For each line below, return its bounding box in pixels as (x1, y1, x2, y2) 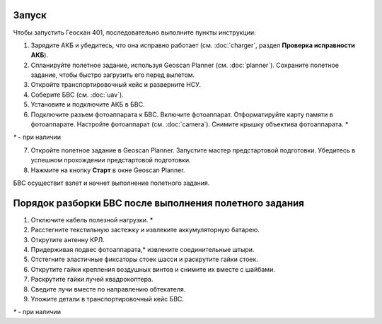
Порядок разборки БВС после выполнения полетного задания (13, 197, 304, 209)
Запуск (13, 9, 47, 21)
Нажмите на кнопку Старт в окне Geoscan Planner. (30, 166, 185, 174)
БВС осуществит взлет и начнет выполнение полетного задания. (13, 179, 210, 187)
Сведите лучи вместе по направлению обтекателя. (30, 284, 186, 293)
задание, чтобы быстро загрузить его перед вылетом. (30, 71, 195, 79)
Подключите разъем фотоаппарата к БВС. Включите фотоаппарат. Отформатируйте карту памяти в (30, 110, 334, 119)
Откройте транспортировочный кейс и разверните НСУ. (30, 80, 202, 89)
